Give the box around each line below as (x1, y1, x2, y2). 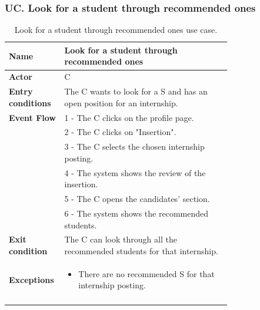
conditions (9, 96, 51, 109)
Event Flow (9, 111, 56, 123)
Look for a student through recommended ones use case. (14, 23, 218, 36)
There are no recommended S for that (78, 267, 215, 279)
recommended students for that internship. (64, 244, 218, 257)
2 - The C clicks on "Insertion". (64, 126, 176, 138)
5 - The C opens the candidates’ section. (64, 193, 210, 205)
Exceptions (9, 273, 54, 285)
